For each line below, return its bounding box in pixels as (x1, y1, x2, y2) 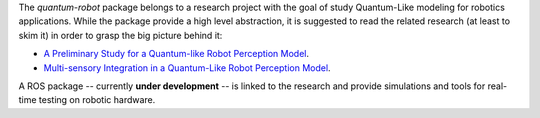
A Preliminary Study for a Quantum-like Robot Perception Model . (43, 48, 310, 60)
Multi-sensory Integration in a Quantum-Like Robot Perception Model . (43, 61, 331, 74)
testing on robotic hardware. (38, 94, 156, 106)
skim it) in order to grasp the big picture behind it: (18, 29, 223, 41)
